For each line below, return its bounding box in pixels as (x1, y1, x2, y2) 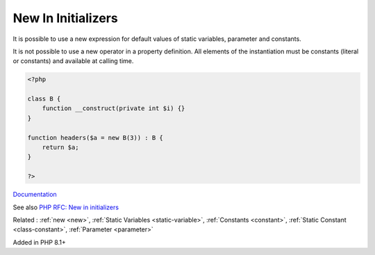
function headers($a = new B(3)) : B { (27, 134, 163, 141)
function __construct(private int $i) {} (42, 105, 185, 112)
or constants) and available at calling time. (12, 57, 134, 65)
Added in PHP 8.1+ (12, 238, 66, 246)
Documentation (12, 191, 57, 199)
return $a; (42, 143, 79, 152)
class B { (27, 95, 61, 103)
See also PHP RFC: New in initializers (12, 203, 119, 211)
